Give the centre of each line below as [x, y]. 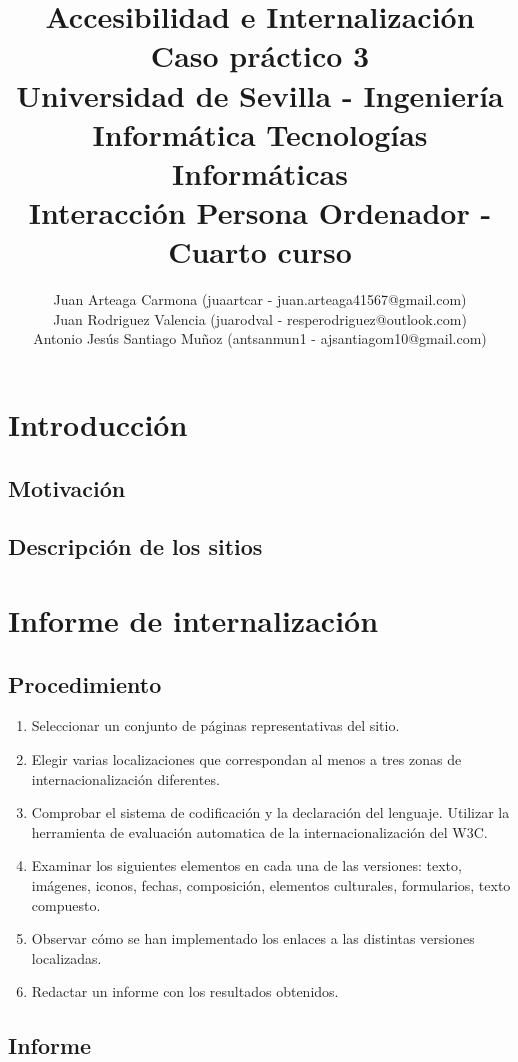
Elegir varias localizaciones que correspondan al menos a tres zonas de [246, 758]
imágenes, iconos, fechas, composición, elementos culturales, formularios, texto [271, 884]
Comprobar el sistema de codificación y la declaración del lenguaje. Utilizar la [270, 812]
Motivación [67, 487]
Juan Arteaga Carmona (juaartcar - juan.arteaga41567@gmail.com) [260, 299]
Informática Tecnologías [260, 133]
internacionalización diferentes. [125, 778]
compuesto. [66, 904]
